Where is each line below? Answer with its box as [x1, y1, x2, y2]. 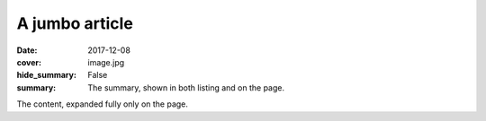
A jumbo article [16, 13, 134, 33]
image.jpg [87, 56, 125, 67]
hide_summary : [16, 70, 76, 81]
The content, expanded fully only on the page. [16, 99, 189, 109]
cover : [16, 56, 42, 67]
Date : [16, 45, 38, 56]
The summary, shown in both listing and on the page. [87, 82, 285, 93]
